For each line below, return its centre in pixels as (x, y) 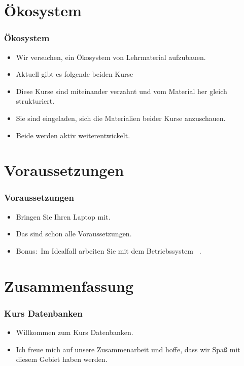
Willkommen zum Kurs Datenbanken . (75, 332)
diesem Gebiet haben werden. (62, 359)
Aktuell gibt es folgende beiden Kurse (75, 74)
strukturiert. (35, 101)
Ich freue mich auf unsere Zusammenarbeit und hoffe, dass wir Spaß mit (128, 349)
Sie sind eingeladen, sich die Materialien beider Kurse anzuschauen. (121, 118)
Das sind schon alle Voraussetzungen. (74, 234)
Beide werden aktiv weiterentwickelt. (73, 135)
